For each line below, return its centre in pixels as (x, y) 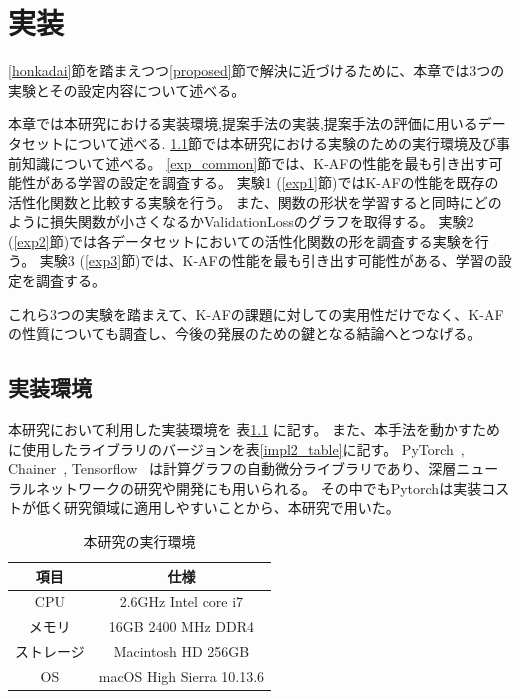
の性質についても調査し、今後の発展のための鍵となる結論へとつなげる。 (245, 333)
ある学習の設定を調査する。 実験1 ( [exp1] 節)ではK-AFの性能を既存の (274, 182)
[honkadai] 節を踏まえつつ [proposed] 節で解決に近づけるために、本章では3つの (256, 70)
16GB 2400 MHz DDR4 (181, 626)
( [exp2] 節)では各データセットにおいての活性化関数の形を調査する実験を (241, 240)
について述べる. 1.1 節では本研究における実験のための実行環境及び (280, 142)
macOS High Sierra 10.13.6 (181, 675)
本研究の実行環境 (139, 541)
